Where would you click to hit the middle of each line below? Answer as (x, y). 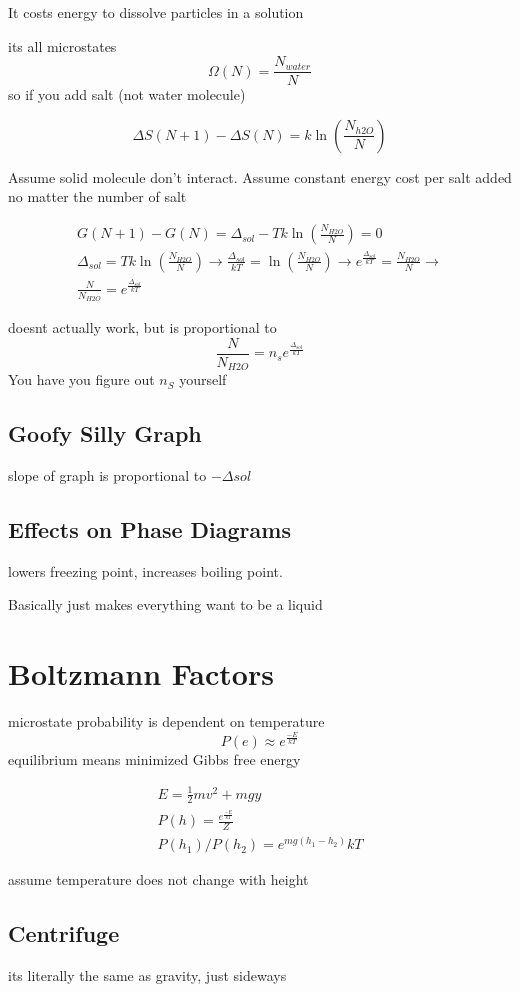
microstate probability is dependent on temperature (166, 721)
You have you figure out (81, 379)
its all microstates (62, 45)
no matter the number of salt (97, 196)
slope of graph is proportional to (107, 474)
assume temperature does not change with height (158, 879)
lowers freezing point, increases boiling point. (145, 570)
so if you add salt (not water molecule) (127, 94)
